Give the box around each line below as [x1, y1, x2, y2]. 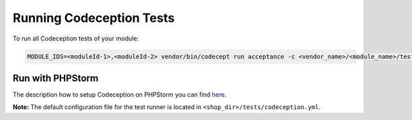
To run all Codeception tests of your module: [12, 34, 139, 43]
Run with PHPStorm [12, 72, 99, 84]
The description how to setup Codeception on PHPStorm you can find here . [12, 91, 227, 99]
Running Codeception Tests [12, 10, 175, 25]
